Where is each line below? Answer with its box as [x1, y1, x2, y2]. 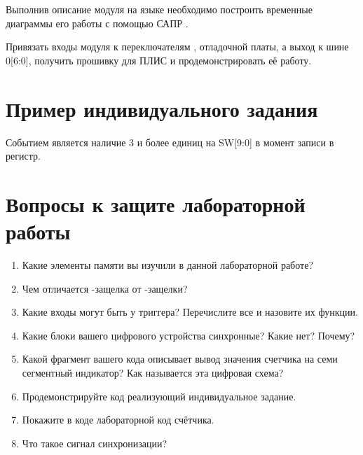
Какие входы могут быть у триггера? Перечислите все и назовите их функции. [22, 304, 358, 319]
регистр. [6, 148, 41, 163]
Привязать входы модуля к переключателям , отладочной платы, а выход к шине [6, 39, 349, 54]
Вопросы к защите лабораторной [6, 189, 306, 218]
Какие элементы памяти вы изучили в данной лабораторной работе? [22, 258, 313, 272]
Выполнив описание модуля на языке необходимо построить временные [6, 2, 313, 16]
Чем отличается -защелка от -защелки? [22, 281, 188, 295]
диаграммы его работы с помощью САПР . [6, 15, 189, 30]
